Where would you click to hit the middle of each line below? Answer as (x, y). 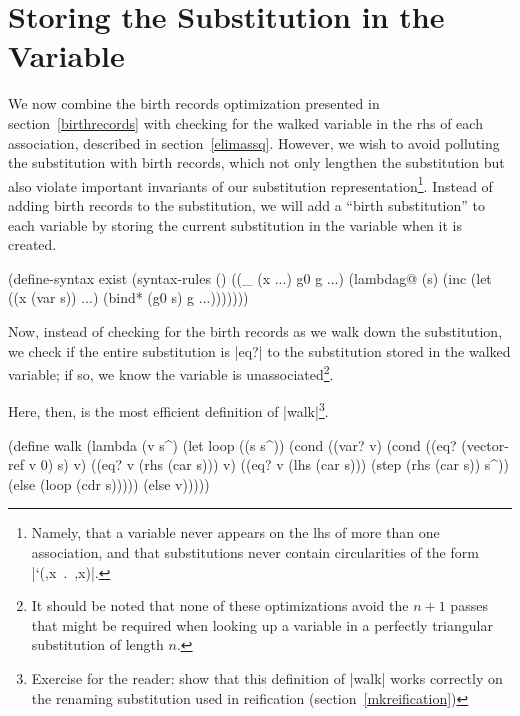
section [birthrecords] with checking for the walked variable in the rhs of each (245, 122)
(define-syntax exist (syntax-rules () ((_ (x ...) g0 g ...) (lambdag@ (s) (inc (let (250, 277)
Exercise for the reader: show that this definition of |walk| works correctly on (267, 677)
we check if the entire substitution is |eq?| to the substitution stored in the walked (259, 350)
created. (32, 244)
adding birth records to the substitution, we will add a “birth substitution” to (246, 204)
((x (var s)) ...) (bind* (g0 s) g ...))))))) (128, 297)
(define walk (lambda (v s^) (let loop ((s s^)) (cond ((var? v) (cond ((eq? (232, 444)
